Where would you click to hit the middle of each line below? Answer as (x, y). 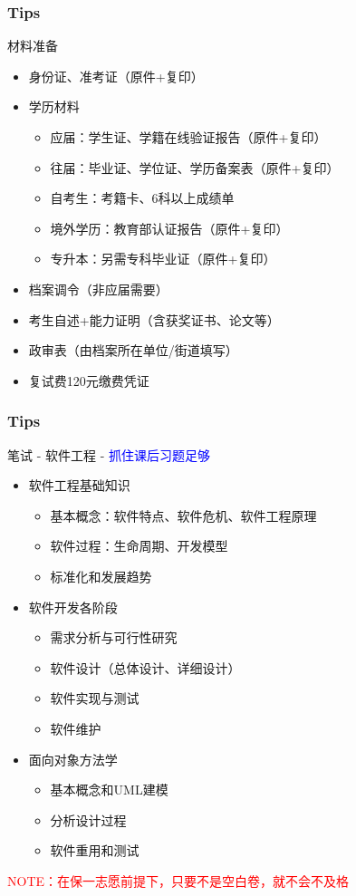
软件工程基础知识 (79, 485)
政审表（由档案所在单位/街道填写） (133, 350)
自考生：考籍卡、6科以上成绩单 (142, 198)
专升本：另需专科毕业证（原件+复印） (163, 259)
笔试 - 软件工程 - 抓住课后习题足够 (109, 454)
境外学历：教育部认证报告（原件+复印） (169, 228)
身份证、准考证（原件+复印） (116, 76)
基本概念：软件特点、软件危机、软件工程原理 (183, 515)
